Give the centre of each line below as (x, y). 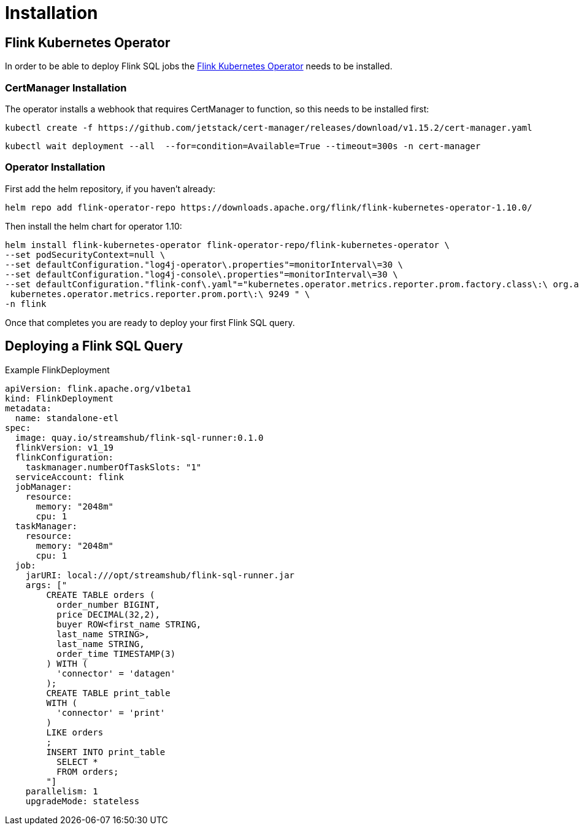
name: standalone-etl (67, 418)
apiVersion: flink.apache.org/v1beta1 (98, 388)
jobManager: (44, 487)
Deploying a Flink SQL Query (94, 346)
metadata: (28, 408)
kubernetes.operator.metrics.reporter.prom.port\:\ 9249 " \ (160, 294)
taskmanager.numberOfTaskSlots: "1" (113, 467)
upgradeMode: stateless (82, 801)
